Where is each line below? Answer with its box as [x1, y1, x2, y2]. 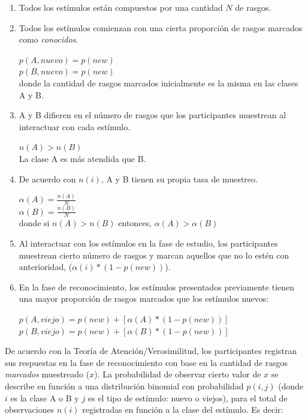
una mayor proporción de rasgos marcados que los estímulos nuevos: [19, 292, 269, 305]
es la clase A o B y [10, 391, 79, 404]
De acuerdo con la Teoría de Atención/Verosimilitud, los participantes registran [5, 344, 297, 357]
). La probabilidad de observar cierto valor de [94, 368, 261, 380]
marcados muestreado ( [5, 368, 90, 380]
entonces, [118, 217, 152, 229]
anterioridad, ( [19, 260, 73, 273]
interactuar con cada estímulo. [19, 120, 131, 133]
